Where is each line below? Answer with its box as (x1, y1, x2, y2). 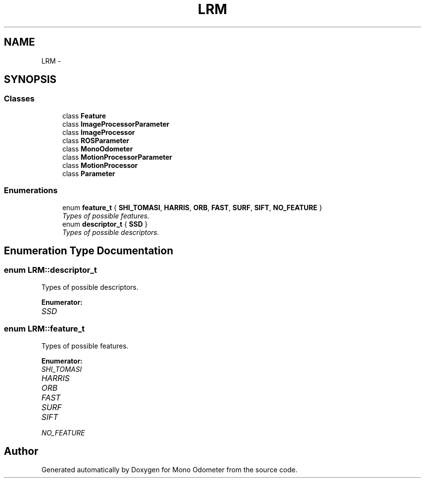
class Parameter (62, 169, 115, 178)
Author (4, 445, 38, 457)
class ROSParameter (62, 136, 130, 145)
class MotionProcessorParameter (62, 152, 172, 161)
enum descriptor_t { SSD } (62, 219, 148, 228)
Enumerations (4, 185, 58, 196)
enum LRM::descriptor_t (4, 265, 97, 275)
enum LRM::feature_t (4, 324, 85, 334)
